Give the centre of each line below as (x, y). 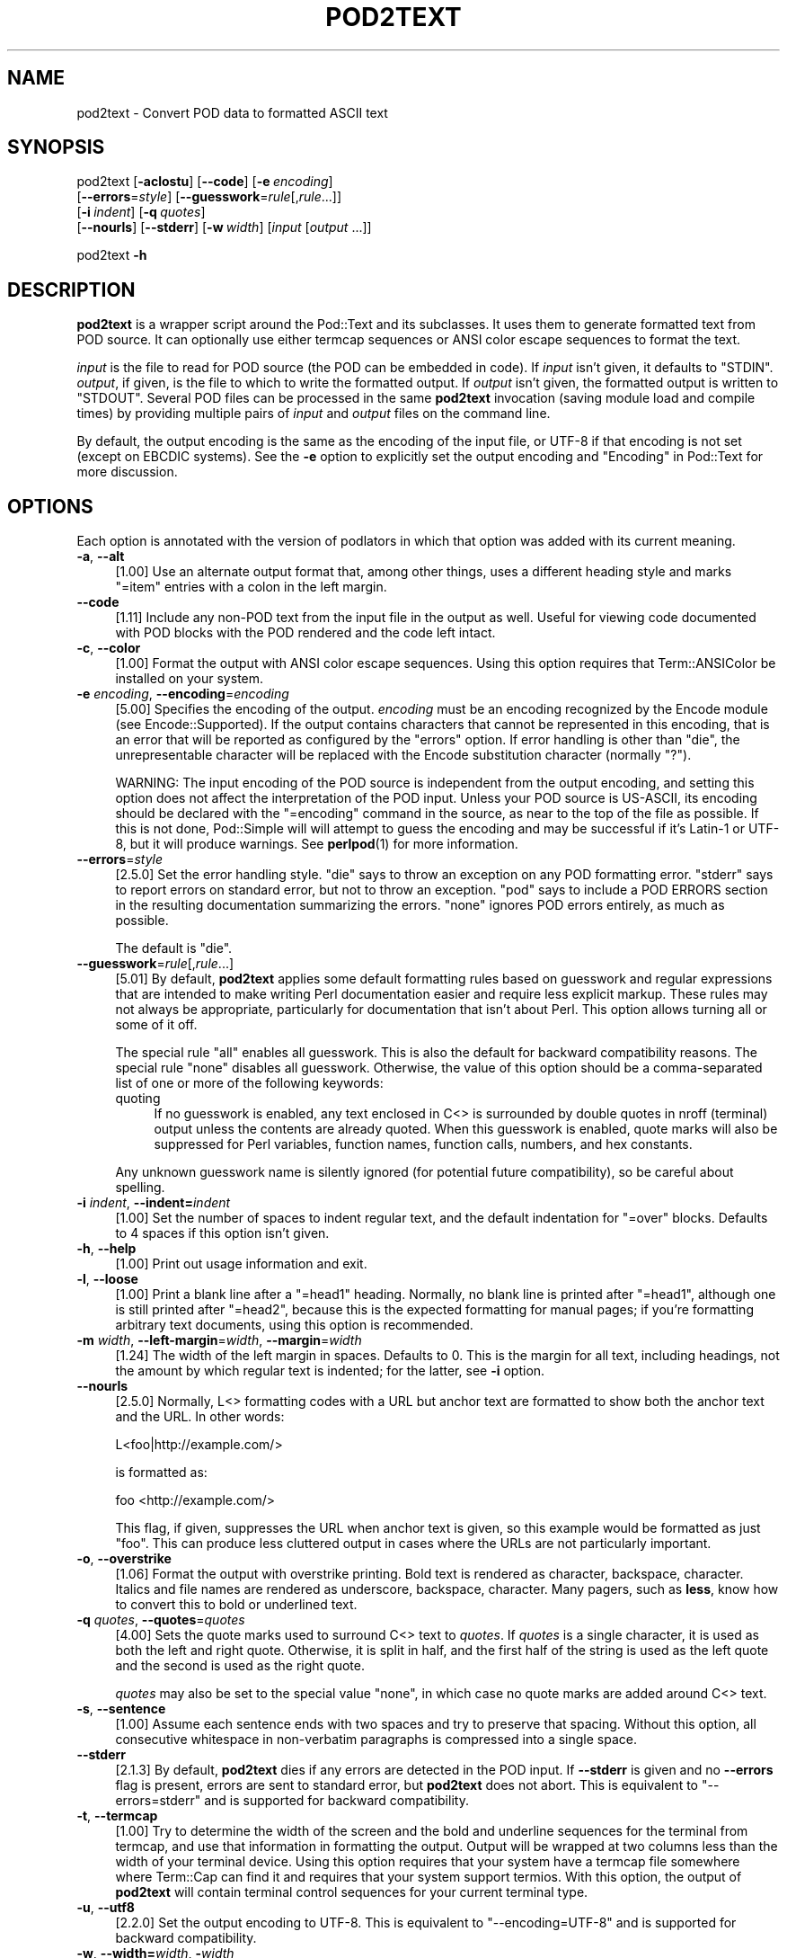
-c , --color (109, 648)
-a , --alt (101, 556)
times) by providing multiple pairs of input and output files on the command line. (314, 414)
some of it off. (156, 1025)
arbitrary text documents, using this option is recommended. (294, 1325)
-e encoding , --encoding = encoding (183, 694)
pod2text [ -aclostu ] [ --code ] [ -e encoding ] (205, 182)
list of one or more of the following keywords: (249, 1083)
